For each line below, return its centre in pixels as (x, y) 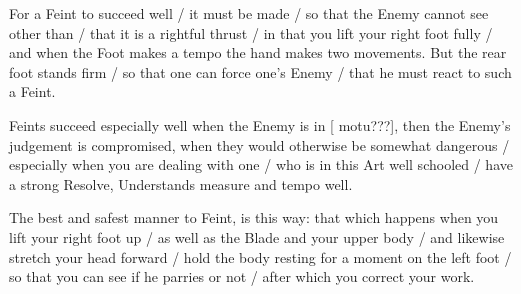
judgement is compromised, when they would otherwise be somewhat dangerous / (259, 144)
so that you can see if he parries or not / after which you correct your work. (242, 276)
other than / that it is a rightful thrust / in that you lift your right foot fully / (251, 32)
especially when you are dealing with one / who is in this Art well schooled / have (261, 164)
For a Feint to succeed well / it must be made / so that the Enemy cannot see (249, 13)
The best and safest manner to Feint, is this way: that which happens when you (254, 217)
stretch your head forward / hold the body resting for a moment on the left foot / (260, 256)
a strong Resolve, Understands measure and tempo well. (181, 183)
